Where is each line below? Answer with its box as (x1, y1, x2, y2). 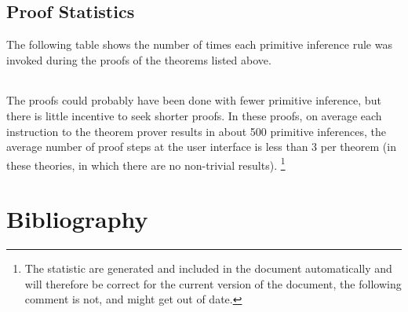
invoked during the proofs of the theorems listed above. (6, 51, 271, 68)
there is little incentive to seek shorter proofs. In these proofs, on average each (6, 107, 382, 123)
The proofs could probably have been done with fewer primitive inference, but (6, 92, 381, 108)
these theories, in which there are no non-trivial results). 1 (6, 154, 286, 173)
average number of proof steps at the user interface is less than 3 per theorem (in (6, 138, 396, 155)
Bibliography (6, 203, 148, 235)
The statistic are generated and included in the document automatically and (24, 260, 392, 277)
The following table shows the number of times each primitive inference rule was (6, 36, 392, 53)
